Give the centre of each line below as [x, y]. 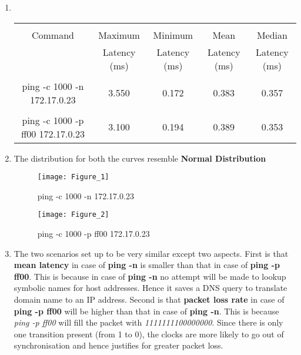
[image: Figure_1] [73, 177]
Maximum [119, 35]
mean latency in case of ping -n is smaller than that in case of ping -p [147, 265]
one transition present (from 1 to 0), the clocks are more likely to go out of [149, 334]
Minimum [173, 35]
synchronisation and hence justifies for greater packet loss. [118, 345]
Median [272, 35]
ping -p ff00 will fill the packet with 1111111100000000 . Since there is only [148, 322]
